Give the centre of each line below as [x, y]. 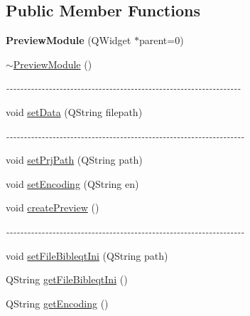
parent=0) [161, 40]
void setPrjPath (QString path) [74, 160]
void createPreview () [53, 207]
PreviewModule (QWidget [69, 40]
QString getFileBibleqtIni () [67, 279]
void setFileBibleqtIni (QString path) [87, 255]
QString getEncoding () [57, 303]
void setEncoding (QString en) [72, 183]
